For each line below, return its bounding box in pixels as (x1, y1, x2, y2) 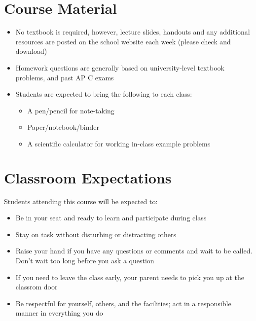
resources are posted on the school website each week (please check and (15, 36, 231, 46)
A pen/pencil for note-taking (27, 105, 114, 115)
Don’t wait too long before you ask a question (15, 255, 154, 265)
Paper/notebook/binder (27, 122, 99, 132)
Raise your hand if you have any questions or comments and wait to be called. (15, 246, 253, 256)
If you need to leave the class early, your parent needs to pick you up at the (15, 272, 244, 282)
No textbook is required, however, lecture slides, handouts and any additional (15, 27, 250, 37)
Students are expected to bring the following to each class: (15, 89, 192, 99)
